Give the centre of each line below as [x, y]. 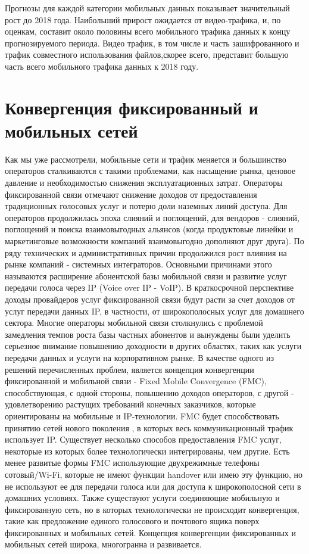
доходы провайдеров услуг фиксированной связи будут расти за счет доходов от [150, 299]
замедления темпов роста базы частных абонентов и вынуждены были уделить [148, 334]
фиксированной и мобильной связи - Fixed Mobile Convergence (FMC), [136, 381]
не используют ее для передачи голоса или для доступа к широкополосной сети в [153, 486]
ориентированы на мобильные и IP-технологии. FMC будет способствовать [142, 415]
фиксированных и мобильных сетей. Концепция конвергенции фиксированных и [151, 532]
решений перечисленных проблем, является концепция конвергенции [129, 369]
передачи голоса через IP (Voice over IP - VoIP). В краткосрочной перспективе [149, 287]
